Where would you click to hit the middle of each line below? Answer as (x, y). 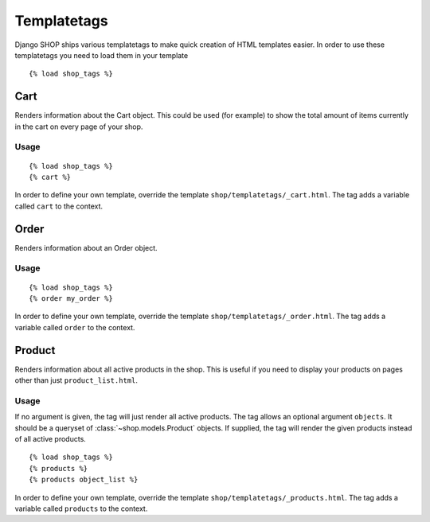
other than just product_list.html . (76, 380)
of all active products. (51, 439)
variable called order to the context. (75, 327)
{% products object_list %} (84, 480)
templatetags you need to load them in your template (102, 55)
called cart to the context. (59, 206)
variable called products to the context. (81, 508)
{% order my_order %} (71, 298)
